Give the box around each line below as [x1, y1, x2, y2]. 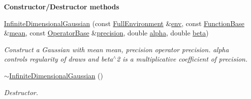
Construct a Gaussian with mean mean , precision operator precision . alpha [4, 44, 229, 54]
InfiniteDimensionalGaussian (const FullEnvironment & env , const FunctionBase [4, 18, 245, 28]
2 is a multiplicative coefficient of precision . [116, 54, 248, 64]
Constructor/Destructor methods [4, 1, 120, 11]
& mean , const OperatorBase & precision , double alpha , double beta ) [4, 28, 209, 38]
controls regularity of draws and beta [4, 54, 113, 64]
